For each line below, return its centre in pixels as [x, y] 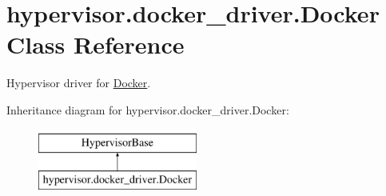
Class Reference [96, 44]
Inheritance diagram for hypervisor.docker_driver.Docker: [148, 109]
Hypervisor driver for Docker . [79, 83]
